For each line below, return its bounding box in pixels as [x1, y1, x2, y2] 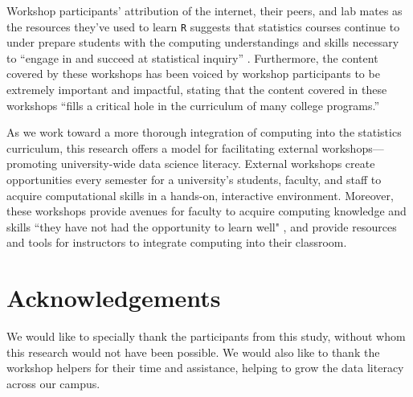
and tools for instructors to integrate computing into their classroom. [6, 234, 347, 251]
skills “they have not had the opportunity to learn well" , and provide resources [6, 218, 397, 235]
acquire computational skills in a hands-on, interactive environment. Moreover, [6, 186, 394, 203]
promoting [6, 155, 58, 172]
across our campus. [6, 374, 100, 391]
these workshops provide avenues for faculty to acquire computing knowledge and [6, 203, 407, 219]
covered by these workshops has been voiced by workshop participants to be [6, 65, 380, 82]
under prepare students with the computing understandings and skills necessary [6, 34, 399, 51]
